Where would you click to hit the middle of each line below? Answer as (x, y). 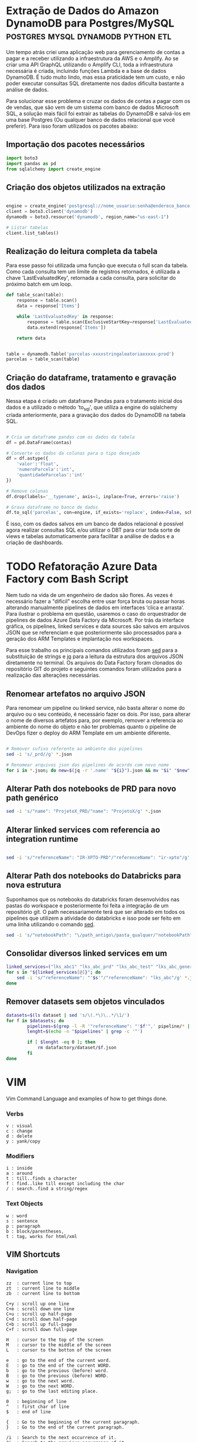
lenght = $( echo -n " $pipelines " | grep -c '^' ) (85, 1032)
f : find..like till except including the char (65, 1184)
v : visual (19, 1126)
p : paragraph (23, 1226)
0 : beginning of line (36, 1402)
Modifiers (20, 1156)
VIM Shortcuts (33, 1255)
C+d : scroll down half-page (42, 1319)
